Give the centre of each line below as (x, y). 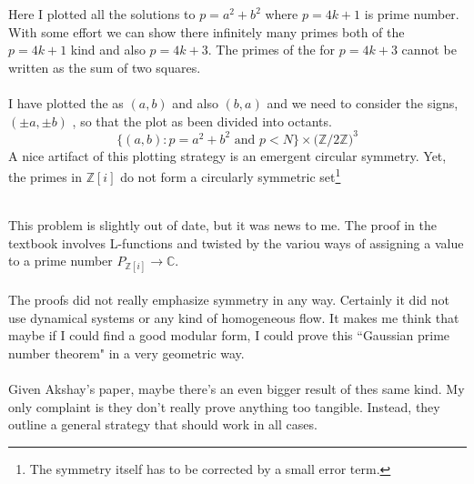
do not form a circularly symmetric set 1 (231, 175)
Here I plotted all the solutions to (102, 14)
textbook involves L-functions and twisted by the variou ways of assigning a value (236, 242)
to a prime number (61, 261)
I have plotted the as (66, 102)
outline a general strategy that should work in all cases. (163, 424)
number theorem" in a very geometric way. (126, 353)
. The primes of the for (272, 50)
